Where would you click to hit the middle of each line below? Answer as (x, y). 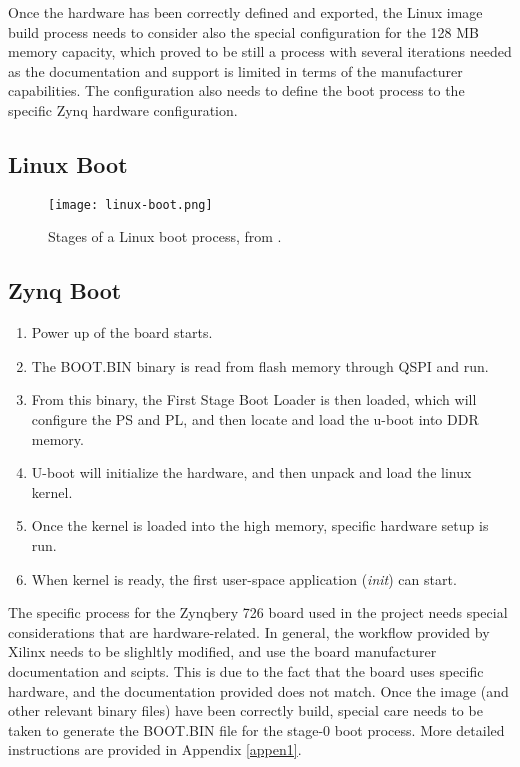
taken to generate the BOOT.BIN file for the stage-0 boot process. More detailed (256, 729)
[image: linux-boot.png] (130, 204)
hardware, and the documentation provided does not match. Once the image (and (258, 690)
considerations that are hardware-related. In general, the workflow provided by (249, 631)
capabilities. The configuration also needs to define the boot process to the (236, 90)
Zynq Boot (65, 290)
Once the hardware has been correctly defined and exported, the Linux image (245, 12)
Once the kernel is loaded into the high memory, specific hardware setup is (260, 525)
